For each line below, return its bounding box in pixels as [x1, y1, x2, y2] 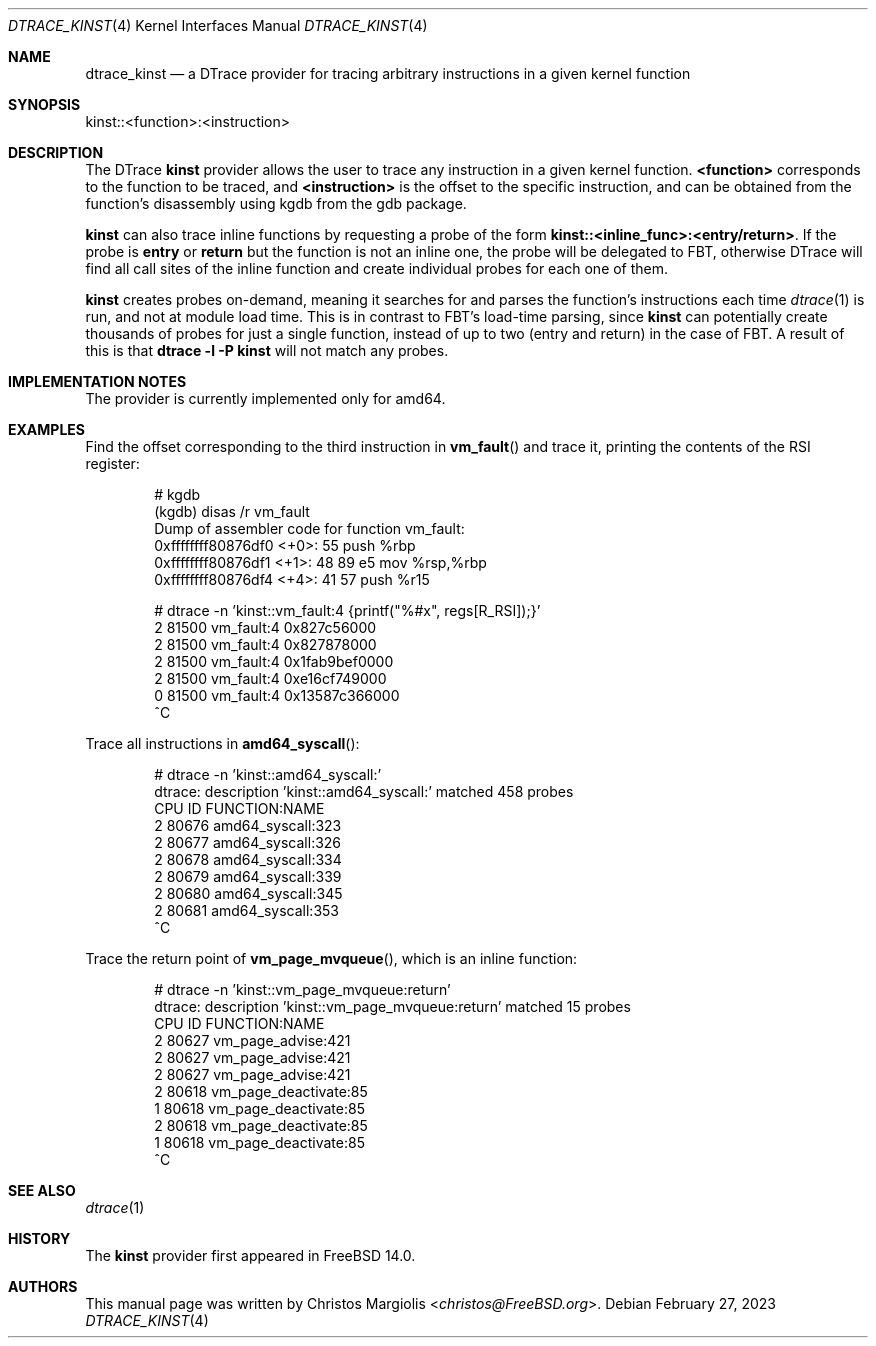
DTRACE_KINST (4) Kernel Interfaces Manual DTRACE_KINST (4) [8, 17, 428, 34]
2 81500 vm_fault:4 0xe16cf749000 [154, 670, 387, 687]
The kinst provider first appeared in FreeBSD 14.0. [85, 1247, 416, 1264]
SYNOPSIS [8, 96, 81, 113]
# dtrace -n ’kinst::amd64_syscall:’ [154, 766, 382, 783]
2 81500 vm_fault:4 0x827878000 [154, 636, 377, 653]
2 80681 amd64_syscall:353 [154, 902, 339, 919]
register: [85, 455, 140, 472]
